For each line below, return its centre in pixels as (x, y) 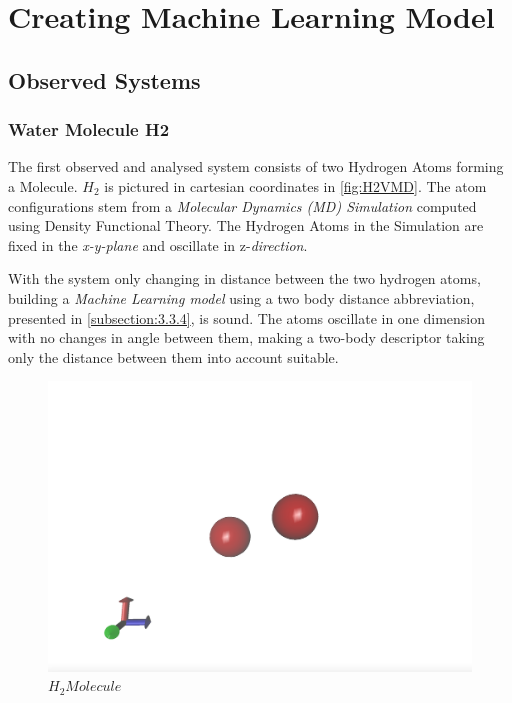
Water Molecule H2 (89, 129)
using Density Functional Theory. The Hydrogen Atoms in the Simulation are (246, 225)
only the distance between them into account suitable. (173, 356)
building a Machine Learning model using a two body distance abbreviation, (241, 297)
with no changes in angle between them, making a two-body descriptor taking (246, 337)
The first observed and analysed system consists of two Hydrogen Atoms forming (256, 166)
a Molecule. (43, 185)
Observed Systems (104, 79)
